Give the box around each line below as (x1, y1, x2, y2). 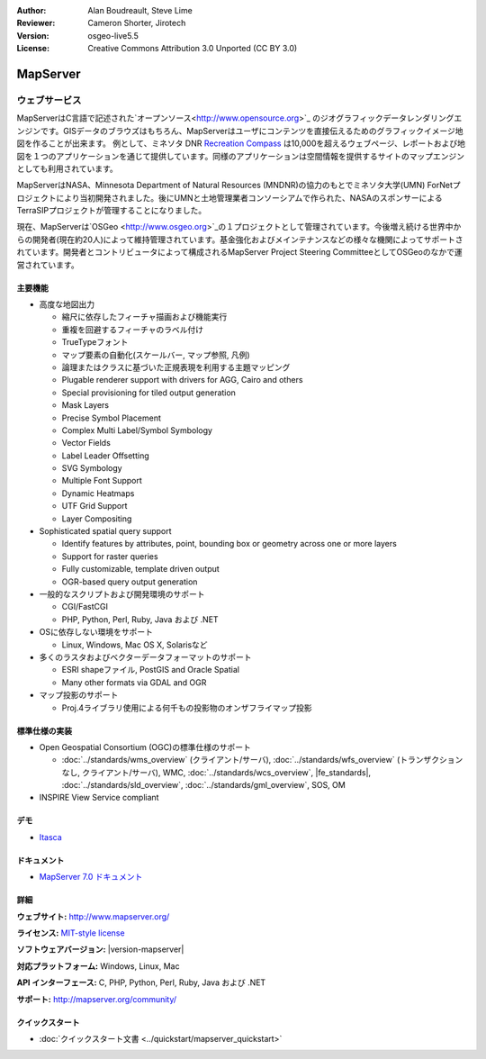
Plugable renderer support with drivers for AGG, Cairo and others (61, 375, 303, 385)
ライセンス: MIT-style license (16, 928, 125, 938)
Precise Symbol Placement (61, 412, 162, 423)
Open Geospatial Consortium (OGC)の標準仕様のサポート (39, 741, 251, 752)
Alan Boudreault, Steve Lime (87, 5, 193, 15)
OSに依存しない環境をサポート (39, 627, 153, 638)
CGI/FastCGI (61, 602, 108, 612)
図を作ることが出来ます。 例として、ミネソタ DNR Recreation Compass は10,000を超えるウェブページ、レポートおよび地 (16, 138, 466, 149)
